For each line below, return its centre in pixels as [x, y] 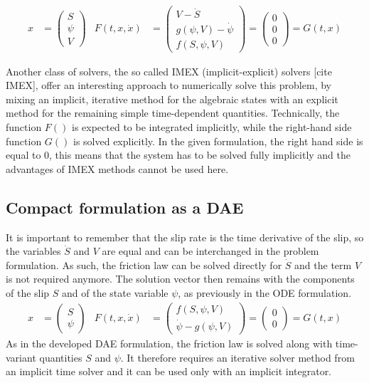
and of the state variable [115, 292]
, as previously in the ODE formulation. [265, 292]
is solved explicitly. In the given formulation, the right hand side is [218, 141]
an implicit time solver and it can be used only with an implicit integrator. [169, 371]
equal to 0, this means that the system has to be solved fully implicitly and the [178, 155]
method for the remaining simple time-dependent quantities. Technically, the [173, 113]
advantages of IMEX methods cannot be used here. [117, 168]
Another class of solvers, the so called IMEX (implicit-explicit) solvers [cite [169, 71]
